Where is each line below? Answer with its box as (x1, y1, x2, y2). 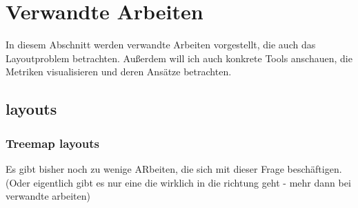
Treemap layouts (6, 134, 99, 151)
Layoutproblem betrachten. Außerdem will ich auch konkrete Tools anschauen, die (6, 50, 352, 65)
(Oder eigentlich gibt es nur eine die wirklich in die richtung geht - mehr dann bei (6, 175, 351, 189)
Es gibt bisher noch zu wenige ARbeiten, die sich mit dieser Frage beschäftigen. (6, 161, 342, 176)
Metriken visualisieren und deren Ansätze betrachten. (6, 64, 232, 79)
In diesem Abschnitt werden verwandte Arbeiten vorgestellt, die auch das (6, 37, 316, 52)
